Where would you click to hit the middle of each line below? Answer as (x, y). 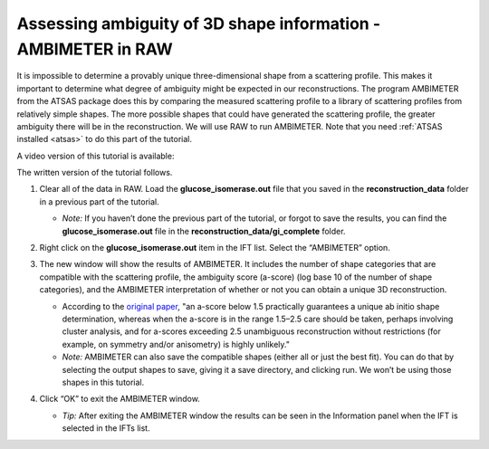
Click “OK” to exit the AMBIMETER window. (120, 399)
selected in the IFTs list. (106, 428)
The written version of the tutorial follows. (95, 173)
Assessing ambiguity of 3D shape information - (198, 24)
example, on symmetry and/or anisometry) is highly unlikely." (176, 344)
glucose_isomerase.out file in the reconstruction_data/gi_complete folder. (204, 231)
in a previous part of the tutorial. (99, 201)
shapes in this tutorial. (103, 382)
